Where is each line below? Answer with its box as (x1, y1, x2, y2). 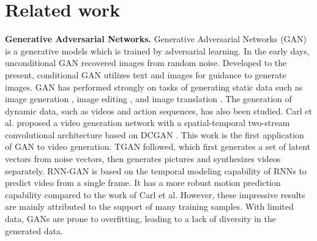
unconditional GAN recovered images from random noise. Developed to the (5, 56, 287, 69)
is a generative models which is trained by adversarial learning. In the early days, (5, 44, 310, 57)
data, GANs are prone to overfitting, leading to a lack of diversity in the (5, 212, 276, 225)
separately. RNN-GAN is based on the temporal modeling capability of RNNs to (5, 164, 307, 177)
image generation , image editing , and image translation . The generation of (5, 92, 292, 105)
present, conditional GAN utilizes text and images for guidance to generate (5, 68, 286, 81)
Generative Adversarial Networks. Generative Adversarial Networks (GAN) (5, 32, 307, 45)
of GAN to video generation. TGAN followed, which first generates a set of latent (5, 140, 311, 153)
